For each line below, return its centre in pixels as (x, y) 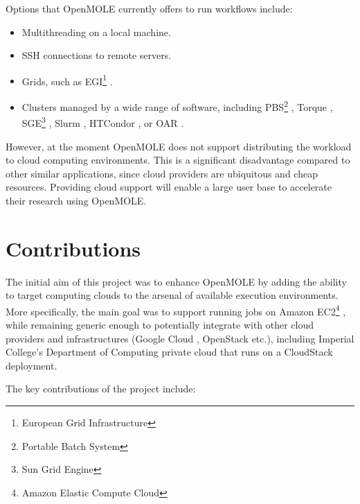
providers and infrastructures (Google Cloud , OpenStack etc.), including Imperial (180, 338)
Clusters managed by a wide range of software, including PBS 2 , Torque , (177, 106)
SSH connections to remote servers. (97, 55)
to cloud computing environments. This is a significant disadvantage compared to (178, 160)
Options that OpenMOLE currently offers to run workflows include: (149, 8)
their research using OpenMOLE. (76, 200)
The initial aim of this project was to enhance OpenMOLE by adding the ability (176, 281)
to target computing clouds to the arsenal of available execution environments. (172, 295)
